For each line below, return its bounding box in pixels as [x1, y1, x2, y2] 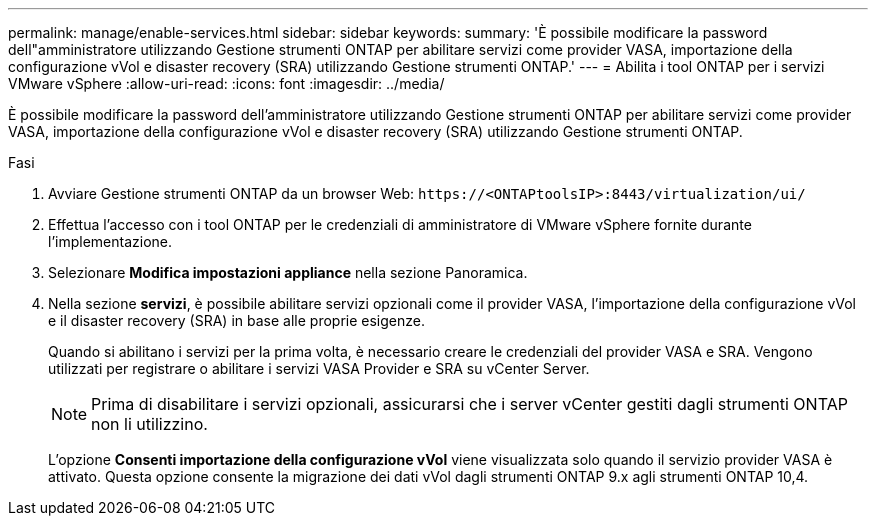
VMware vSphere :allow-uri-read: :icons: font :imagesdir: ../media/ [8, 75, 445, 92]
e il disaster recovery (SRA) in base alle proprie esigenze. [48, 312, 425, 329]
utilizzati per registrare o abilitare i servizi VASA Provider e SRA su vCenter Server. [48, 360, 590, 377]
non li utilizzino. [91, 414, 208, 434]
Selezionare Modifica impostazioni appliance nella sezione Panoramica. [48, 264, 528, 281]
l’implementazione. [48, 233, 173, 250]
